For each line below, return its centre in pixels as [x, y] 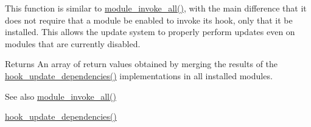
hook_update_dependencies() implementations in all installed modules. [139, 75]
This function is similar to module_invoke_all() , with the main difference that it [156, 8]
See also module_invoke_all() [61, 96]
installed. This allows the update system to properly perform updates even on [150, 32]
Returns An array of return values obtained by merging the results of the [142, 64]
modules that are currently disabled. [73, 43]
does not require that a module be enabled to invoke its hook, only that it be [149, 20]
